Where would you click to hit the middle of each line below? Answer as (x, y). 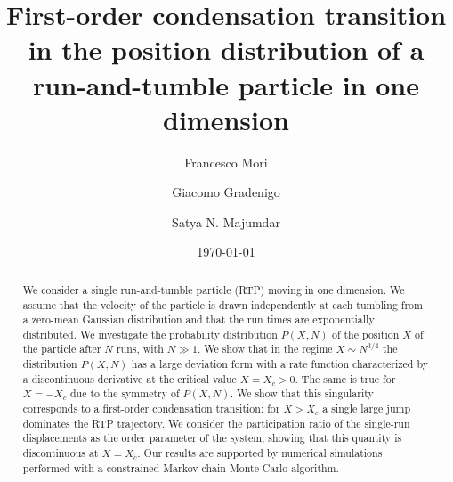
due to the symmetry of (125, 393)
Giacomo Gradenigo (226, 192)
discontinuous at (61, 453)
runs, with (140, 349)
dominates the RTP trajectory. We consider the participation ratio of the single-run (216, 423)
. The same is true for (345, 378)
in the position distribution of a (226, 49)
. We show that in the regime (265, 349)
